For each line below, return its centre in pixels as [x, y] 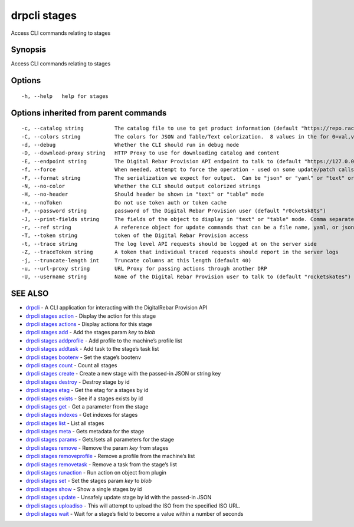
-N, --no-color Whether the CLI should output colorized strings [141, 186]
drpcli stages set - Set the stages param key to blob [88, 481]
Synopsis [29, 50]
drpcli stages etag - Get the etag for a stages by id [87, 390]
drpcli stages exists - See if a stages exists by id [84, 398]
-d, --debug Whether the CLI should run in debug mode [130, 145]
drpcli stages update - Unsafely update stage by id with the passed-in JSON [119, 498]
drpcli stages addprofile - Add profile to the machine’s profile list [104, 340]
